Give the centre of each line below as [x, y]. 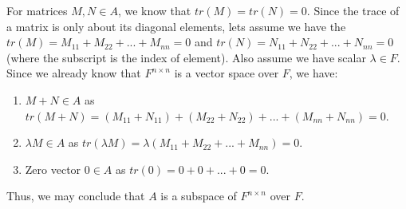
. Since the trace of [353, 10]
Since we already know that [74, 73]
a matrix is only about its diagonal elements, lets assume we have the [176, 26]
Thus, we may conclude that [76, 196]
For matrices [37, 10]
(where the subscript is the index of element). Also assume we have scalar [186, 57]
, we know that [154, 10]
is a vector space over [227, 73]
